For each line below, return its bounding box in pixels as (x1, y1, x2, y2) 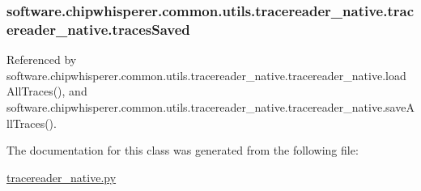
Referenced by (6, 51, 77, 68)
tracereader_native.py (6, 168, 117, 185)
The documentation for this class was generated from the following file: (6, 142, 359, 159)
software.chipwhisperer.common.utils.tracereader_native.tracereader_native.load (6, 66, 406, 83)
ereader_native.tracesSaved (6, 19, 190, 39)
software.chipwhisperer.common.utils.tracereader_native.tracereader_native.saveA (6, 98, 415, 115)
